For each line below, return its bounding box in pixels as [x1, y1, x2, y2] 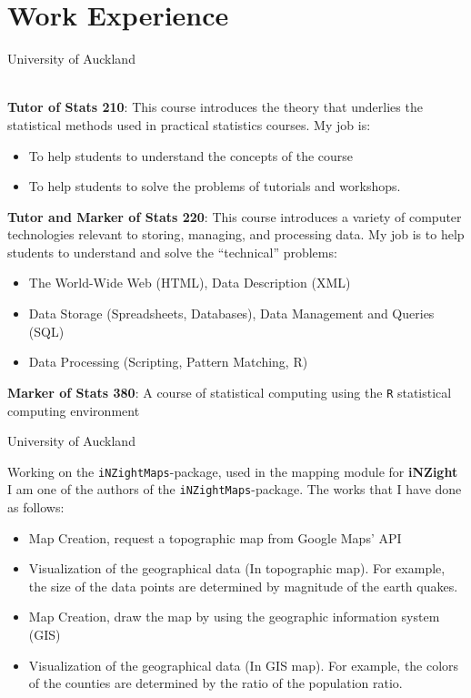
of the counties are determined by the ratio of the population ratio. [28, 673, 403, 693]
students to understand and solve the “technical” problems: [7, 242, 337, 261]
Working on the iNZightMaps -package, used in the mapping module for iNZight [7, 461, 458, 481]
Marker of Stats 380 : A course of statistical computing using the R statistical [7, 382, 452, 401]
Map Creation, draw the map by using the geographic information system [28, 607, 440, 626]
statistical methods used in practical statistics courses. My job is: [7, 115, 371, 134]
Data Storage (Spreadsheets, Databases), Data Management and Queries [28, 304, 435, 323]
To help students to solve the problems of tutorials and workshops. [28, 177, 401, 196]
